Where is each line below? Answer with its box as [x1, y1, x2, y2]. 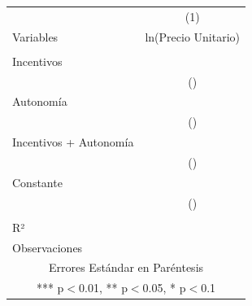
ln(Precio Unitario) [145, 28, 240, 45]
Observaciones [12, 238, 83, 256]
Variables [12, 28, 59, 45]
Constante [12, 173, 63, 190]
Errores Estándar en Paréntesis [48, 259, 204, 276]
